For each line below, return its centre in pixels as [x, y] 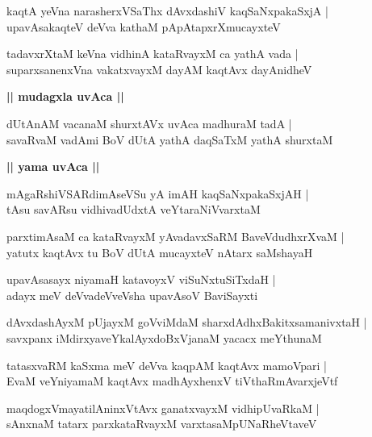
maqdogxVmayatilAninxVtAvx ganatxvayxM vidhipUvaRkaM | [163, 408]
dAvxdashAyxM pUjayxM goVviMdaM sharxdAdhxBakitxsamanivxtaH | [187, 322]
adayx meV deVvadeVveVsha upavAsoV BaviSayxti [132, 295]
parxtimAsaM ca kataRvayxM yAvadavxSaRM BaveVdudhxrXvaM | [176, 236]
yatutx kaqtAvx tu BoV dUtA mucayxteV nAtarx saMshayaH [160, 252]
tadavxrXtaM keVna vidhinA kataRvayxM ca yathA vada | [153, 54]
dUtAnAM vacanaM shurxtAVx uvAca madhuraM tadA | [149, 123]
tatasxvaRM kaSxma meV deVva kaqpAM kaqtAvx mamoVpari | [167, 365]
